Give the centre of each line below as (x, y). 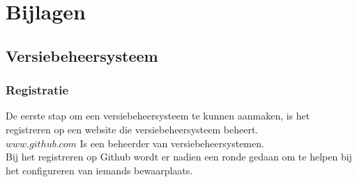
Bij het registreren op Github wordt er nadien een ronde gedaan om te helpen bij (179, 157)
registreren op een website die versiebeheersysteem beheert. (132, 129)
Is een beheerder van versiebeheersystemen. (172, 143)
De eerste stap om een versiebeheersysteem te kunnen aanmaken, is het (158, 116)
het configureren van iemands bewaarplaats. (99, 170)
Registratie (37, 90)
